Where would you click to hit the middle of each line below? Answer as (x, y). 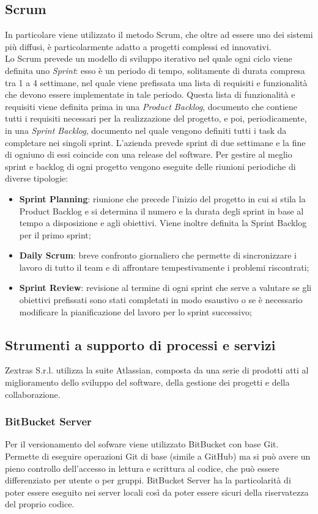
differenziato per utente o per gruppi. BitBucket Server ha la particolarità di (148, 480)
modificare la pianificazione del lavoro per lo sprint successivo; (135, 311)
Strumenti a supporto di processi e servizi (140, 344)
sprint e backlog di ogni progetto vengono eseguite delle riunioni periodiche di (150, 166)
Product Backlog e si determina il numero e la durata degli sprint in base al (161, 211)
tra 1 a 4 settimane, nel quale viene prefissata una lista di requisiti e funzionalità (156, 82)
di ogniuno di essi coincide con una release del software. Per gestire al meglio (149, 154)
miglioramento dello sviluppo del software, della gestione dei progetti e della (147, 382)
